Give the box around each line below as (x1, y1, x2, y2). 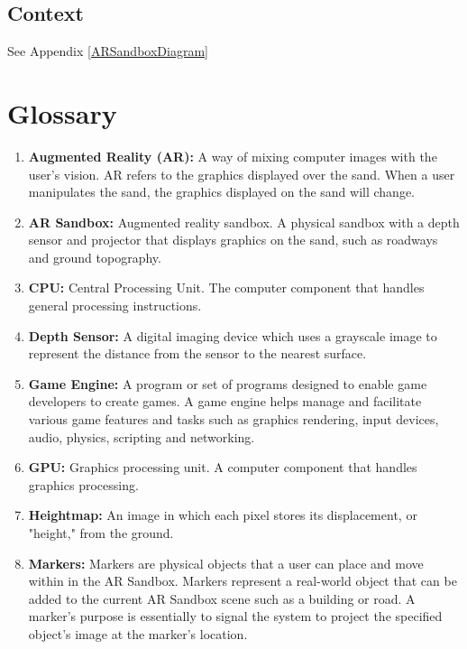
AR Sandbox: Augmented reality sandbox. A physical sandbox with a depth (28, 212, 460, 231)
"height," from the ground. (28, 524, 174, 542)
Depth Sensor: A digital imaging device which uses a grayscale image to (28, 326, 437, 345)
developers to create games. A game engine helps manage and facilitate (28, 392, 422, 411)
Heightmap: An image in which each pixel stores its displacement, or (28, 505, 417, 524)
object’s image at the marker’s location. (28, 624, 248, 643)
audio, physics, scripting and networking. (28, 427, 255, 446)
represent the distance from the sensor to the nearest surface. (28, 344, 367, 363)
